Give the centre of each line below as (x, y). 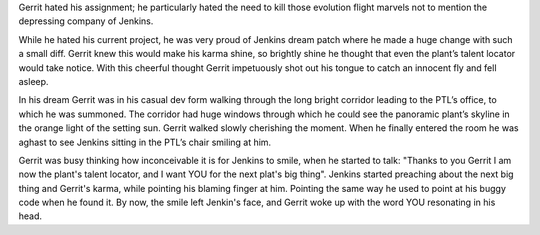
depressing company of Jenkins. (86, 21)
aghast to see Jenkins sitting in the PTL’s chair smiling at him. (145, 142)
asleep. (33, 81)
